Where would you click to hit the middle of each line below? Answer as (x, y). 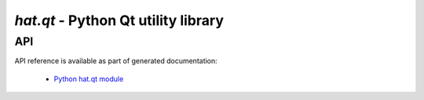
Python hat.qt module (89, 79)
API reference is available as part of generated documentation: (116, 61)
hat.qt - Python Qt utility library (119, 20)
